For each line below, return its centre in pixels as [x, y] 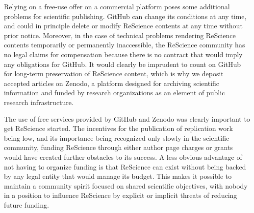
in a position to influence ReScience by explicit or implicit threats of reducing [121, 195]
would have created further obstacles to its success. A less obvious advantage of [123, 157]
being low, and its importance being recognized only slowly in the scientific [117, 138]
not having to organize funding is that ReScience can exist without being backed [125, 166]
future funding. [26, 204]
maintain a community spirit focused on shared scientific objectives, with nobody [126, 185]
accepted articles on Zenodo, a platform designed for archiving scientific [112, 83]
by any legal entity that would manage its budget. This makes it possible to [118, 176]
